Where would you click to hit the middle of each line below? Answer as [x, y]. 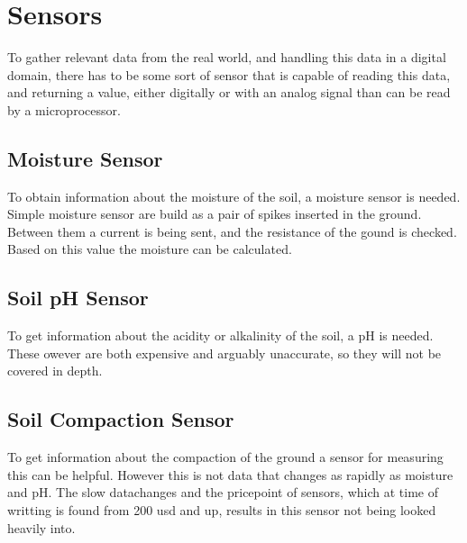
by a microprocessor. [64, 109]
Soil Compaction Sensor [121, 419]
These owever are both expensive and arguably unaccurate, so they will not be [224, 353]
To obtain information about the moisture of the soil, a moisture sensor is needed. [234, 196]
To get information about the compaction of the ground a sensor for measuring [225, 457]
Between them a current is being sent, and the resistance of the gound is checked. [232, 231]
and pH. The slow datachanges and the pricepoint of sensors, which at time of [223, 492]
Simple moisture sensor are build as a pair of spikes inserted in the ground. [215, 214]
